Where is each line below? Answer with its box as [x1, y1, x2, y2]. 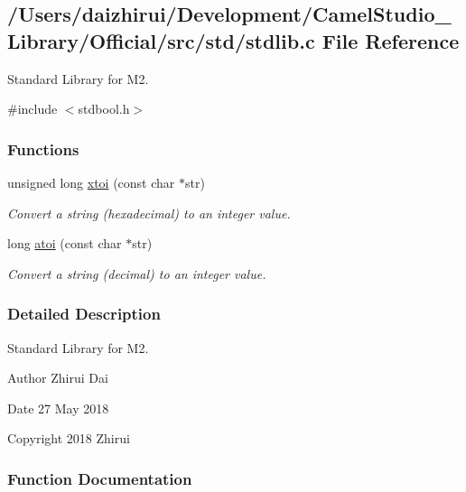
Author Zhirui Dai [7, 368, 108, 387]
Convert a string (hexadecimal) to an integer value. [7, 203, 291, 222]
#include [7, 99, 58, 118]
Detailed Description [7, 302, 161, 325]
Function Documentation [7, 467, 192, 489]
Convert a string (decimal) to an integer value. [7, 264, 266, 283]
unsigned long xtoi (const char [7, 173, 175, 191]
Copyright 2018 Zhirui [7, 429, 130, 448]
